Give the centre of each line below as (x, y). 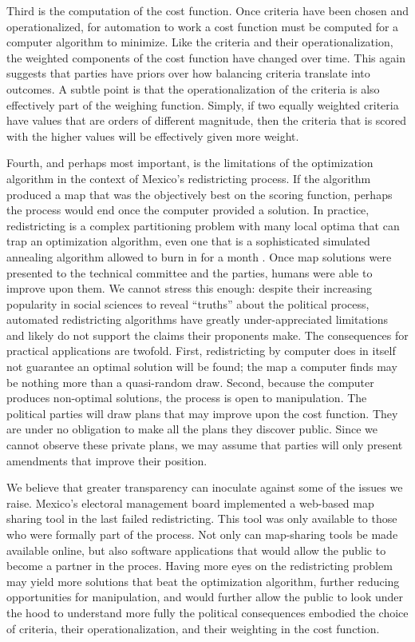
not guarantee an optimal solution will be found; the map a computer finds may (202, 367)
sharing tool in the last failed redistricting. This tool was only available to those (202, 518)
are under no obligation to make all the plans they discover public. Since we (192, 429)
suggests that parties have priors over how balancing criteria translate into (188, 73)
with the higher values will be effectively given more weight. (153, 136)
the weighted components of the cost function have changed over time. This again (206, 57)
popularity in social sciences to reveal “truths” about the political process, (188, 303)
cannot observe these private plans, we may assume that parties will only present (205, 445)
